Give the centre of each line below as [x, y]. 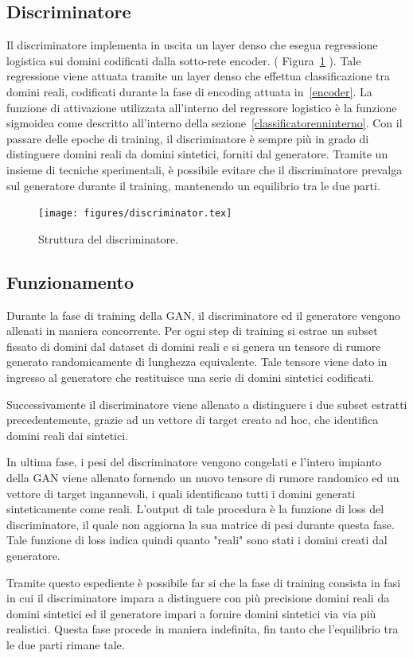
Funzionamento [70, 281]
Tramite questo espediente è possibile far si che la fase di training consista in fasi [204, 582]
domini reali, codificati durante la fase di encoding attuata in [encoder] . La [189, 91]
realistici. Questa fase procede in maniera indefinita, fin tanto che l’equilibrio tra [203, 629]
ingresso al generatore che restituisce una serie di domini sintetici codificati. [191, 377]
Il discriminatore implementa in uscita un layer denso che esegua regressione [192, 45]
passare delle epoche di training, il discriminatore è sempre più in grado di [188, 138]
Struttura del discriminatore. [109, 238]
